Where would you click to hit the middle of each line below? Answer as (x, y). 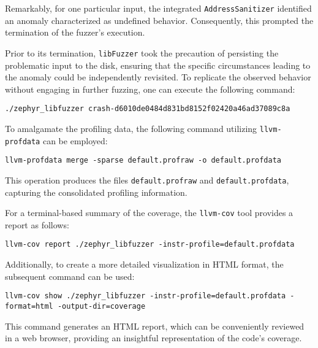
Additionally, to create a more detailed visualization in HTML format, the (144, 264)
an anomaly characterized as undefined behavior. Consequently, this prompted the (159, 20)
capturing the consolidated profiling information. (96, 192)
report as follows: (37, 224)
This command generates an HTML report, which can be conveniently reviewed (155, 326)
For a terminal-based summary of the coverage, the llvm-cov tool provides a (149, 213)
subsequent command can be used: (70, 276)
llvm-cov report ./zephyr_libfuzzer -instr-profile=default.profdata (150, 245)
